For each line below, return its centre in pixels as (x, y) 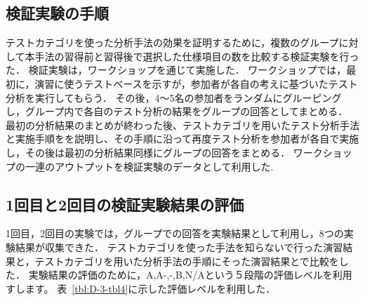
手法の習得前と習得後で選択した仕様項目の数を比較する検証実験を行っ (197, 56)
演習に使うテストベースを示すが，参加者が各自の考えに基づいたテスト (196, 83)
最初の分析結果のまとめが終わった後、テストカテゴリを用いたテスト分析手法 (182, 125)
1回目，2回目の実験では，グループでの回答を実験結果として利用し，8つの (175, 233)
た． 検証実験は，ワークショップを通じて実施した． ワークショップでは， (176, 70)
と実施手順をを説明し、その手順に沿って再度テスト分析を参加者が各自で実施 (182, 139)
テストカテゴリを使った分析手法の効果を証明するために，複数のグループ (172, 42)
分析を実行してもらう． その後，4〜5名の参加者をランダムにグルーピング (174, 97)
